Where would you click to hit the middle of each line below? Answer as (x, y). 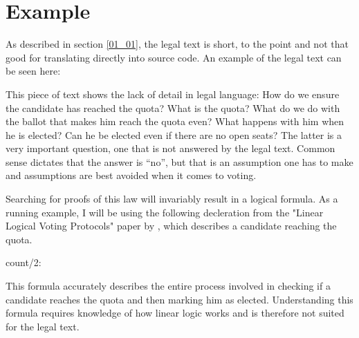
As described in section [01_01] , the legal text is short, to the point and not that (177, 44)
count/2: (24, 262)
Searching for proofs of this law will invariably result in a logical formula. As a (172, 199)
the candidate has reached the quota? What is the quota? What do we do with (173, 107)
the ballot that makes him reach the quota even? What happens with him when (175, 121)
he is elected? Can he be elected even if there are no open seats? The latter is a (174, 134)
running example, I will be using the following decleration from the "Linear (165, 212)
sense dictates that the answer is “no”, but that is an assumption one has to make (179, 161)
